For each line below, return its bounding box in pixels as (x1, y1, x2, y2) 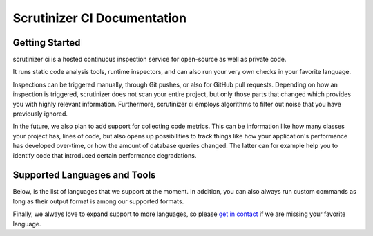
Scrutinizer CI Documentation (12, 10, 186, 26)
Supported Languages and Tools (12, 170, 156, 181)
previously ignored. (12, 109, 68, 118)
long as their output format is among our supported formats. (12, 197, 184, 206)
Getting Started (12, 37, 81, 48)
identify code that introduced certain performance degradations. (12, 151, 197, 159)
